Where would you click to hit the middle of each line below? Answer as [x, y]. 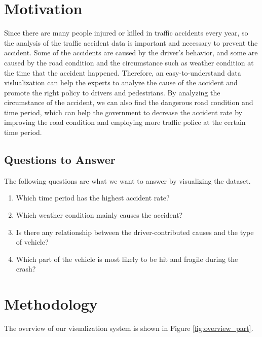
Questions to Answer [60, 160]
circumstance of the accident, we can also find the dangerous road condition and [129, 102]
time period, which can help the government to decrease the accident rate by [123, 112]
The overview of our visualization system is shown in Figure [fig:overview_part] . [129, 328]
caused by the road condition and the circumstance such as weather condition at [129, 62]
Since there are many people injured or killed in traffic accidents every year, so [126, 33]
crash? [26, 269]
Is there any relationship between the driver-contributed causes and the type [135, 232]
